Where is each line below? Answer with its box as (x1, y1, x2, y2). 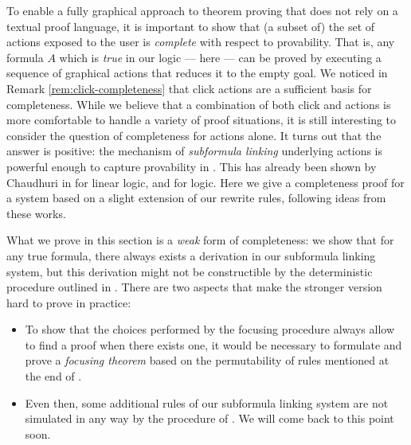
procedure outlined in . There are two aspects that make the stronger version (6, 279, 382, 295)
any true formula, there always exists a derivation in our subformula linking (6, 247, 376, 263)
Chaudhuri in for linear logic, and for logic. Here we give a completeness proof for (6, 174, 405, 190)
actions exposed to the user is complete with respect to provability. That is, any (6, 33, 395, 50)
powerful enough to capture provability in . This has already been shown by (6, 158, 377, 174)
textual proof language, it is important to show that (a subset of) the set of (6, 18, 375, 34)
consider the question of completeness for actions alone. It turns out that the (6, 127, 382, 143)
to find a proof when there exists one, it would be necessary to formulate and (25, 336, 402, 353)
